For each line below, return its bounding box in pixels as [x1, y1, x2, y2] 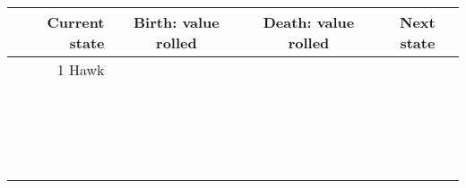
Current [47, 12, 105, 32]
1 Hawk [56, 59, 105, 80]
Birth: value [134, 12, 220, 32]
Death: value [263, 12, 355, 32]
